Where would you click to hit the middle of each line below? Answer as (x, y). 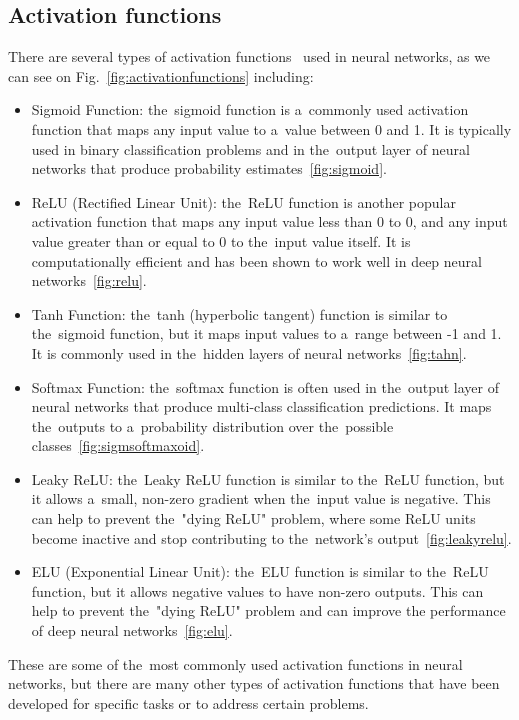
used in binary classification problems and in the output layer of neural (250, 148)
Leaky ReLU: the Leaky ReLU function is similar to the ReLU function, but (268, 478)
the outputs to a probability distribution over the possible (212, 425)
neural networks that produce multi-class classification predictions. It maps (261, 406)
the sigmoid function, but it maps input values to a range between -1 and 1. (266, 333)
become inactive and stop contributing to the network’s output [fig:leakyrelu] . (271, 537)
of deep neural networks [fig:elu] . (132, 630)
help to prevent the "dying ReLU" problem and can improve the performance (268, 610)
